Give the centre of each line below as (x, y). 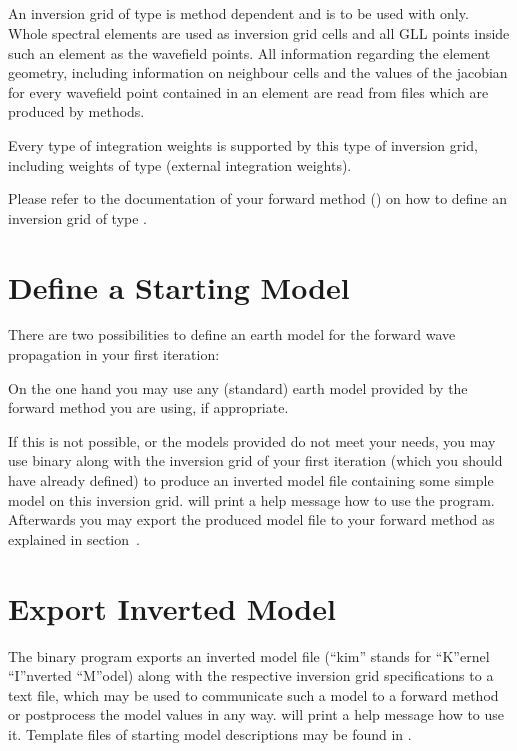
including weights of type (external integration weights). (180, 164)
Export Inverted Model (172, 607)
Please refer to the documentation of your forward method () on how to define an (258, 198)
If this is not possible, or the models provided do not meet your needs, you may (252, 440)
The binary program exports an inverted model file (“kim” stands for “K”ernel (249, 655)
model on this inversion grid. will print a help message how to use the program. (251, 499)
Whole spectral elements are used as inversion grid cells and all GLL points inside (259, 32)
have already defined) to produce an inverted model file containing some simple (251, 480)
